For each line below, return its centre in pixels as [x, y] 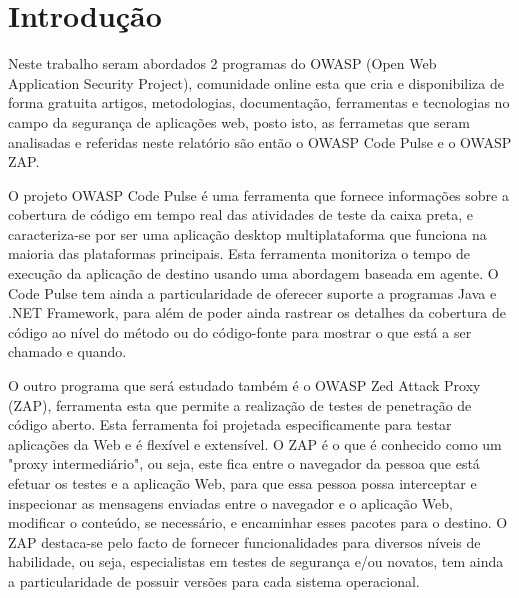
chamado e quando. [67, 351]
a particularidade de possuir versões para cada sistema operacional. [214, 580]
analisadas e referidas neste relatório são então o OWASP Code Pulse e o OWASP [260, 141]
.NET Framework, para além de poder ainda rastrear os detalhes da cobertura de [257, 312]
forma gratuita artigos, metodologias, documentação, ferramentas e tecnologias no [259, 102]
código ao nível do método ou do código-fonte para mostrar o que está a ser [240, 331]
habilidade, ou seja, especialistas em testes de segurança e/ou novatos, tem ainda [256, 561]
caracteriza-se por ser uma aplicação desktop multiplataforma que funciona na [247, 233]
